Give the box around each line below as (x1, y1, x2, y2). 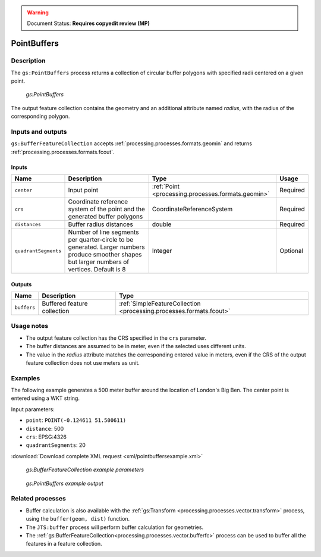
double (152, 220, 172, 229)
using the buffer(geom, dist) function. (26, 515, 130, 522)
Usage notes (11, 322, 49, 330)
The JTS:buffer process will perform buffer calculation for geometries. (26, 524, 204, 531)
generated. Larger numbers (68, 243, 145, 251)
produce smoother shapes (68, 251, 142, 259)
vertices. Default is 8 (68, 265, 126, 274)
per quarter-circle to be (68, 236, 134, 244)
